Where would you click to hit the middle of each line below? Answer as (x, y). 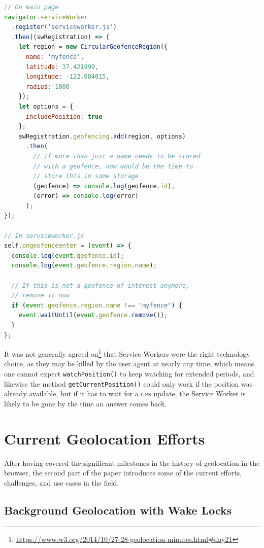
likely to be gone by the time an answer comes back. (86, 403)
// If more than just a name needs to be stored (117, 156)
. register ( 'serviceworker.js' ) (64, 27)
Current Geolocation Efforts (105, 438)
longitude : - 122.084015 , (68, 77)
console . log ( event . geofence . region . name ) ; (84, 266)
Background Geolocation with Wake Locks (118, 510)
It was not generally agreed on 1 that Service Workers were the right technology (127, 353)
